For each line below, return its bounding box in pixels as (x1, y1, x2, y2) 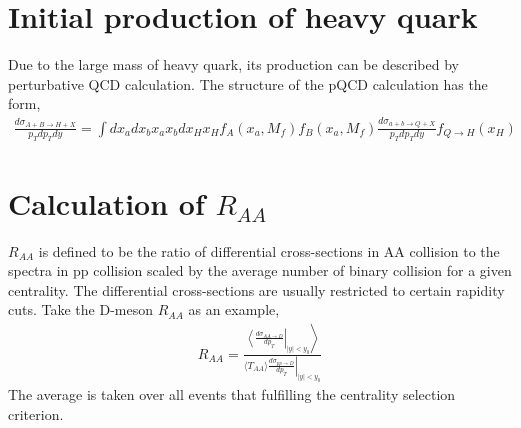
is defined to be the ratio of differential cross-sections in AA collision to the (38, 240, 500, 261)
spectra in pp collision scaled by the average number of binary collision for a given (8, 260, 512, 281)
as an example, (188, 299, 280, 320)
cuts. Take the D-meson (8, 299, 153, 320)
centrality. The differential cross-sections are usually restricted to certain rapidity (8, 279, 505, 300)
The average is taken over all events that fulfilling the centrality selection (8, 384, 456, 405)
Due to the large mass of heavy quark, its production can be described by (8, 54, 459, 75)
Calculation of (8, 182, 205, 223)
